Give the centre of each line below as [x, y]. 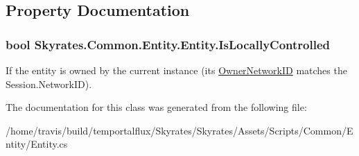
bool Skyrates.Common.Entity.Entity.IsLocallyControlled [168, 44]
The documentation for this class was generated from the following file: [156, 107]
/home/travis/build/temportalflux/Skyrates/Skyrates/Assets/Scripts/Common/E [179, 130]
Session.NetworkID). [49, 84]
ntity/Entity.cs [37, 144]
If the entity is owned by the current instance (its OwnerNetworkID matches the [176, 70]
